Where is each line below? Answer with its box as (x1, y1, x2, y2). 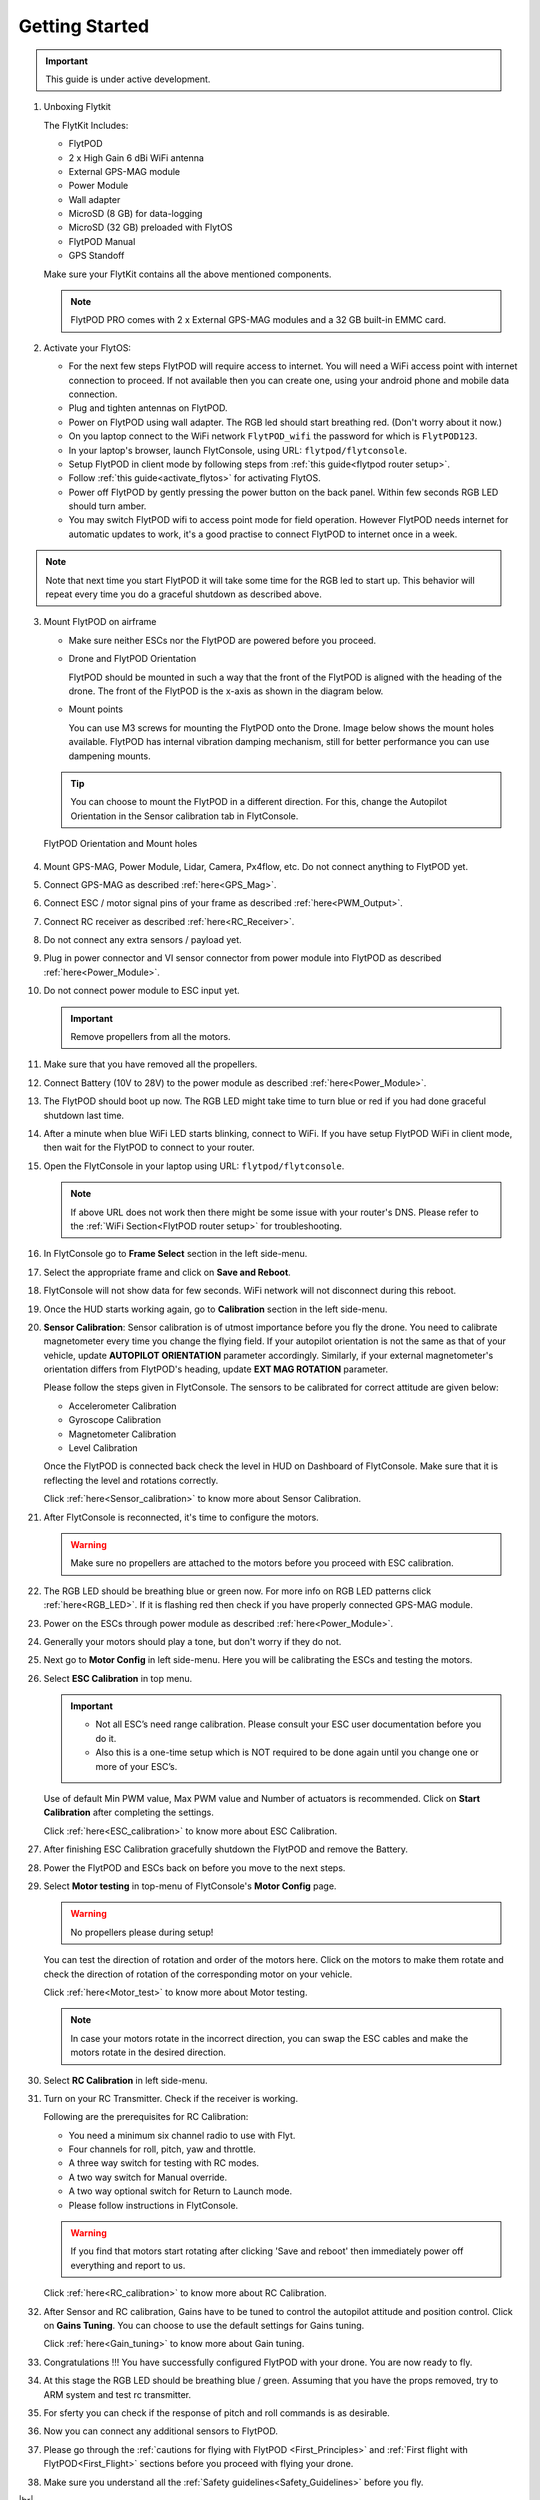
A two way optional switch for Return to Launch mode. (68, 2185, 293, 2197)
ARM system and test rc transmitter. (43, 2388, 192, 2400)
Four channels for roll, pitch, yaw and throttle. (68, 2143, 257, 2155)
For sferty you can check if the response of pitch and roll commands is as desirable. (43, 2406, 390, 2419)
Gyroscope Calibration (68, 1414, 162, 1426)
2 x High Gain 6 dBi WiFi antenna (68, 151, 205, 164)
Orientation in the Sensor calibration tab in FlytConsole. (70, 810, 299, 822)
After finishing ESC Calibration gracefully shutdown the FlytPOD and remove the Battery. (43, 1843, 409, 1855)
